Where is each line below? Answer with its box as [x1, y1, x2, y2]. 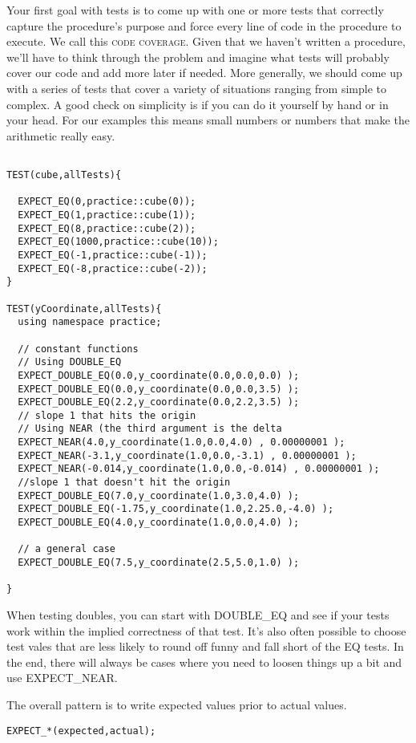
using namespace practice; [18, 316, 162, 328]
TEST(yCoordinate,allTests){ [6, 302, 162, 315]
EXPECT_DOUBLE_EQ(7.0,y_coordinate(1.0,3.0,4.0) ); [18, 489, 300, 501]
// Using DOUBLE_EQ [18, 356, 122, 368]
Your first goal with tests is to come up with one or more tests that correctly [6, 2, 384, 18]
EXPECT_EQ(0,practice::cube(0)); [18, 196, 196, 208]
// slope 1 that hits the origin [18, 409, 196, 421]
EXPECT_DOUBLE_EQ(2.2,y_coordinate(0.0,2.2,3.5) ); [18, 396, 300, 408]
